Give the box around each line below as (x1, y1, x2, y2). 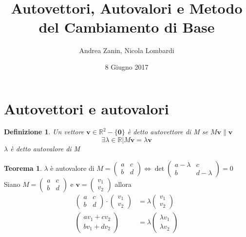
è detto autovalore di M (10, 144, 80, 154)
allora (114, 179, 132, 189)
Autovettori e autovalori (4, 98, 169, 118)
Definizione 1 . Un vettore (4, 127, 84, 137)
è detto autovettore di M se (127, 127, 208, 137)
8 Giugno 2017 (105, 61, 149, 72)
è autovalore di (50, 163, 95, 173)
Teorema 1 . (4, 163, 42, 173)
